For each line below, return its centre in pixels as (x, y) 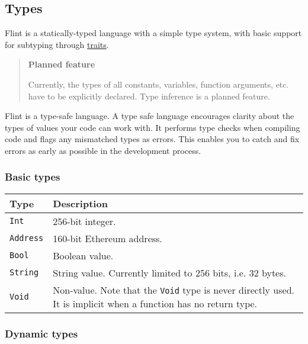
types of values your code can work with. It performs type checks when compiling (153, 127)
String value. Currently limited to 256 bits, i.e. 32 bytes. (169, 272)
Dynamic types (41, 333)
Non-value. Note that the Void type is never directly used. (174, 290)
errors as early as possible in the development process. (103, 150)
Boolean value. (83, 255)
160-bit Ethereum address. (108, 238)
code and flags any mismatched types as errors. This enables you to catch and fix (152, 139)
